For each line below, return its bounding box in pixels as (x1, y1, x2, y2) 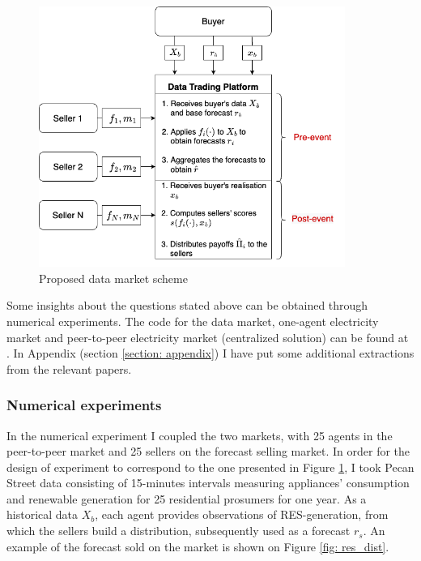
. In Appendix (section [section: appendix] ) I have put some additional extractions (6, 345, 415, 362)
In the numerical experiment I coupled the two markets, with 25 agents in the (6, 426, 393, 443)
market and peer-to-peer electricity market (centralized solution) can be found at (6, 328, 409, 345)
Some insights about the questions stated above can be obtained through (6, 297, 368, 314)
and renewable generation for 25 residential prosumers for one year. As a (6, 490, 367, 507)
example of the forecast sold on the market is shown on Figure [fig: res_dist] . (6, 537, 389, 555)
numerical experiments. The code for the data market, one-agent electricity (6, 312, 379, 329)
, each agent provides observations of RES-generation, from (95, 506, 389, 523)
